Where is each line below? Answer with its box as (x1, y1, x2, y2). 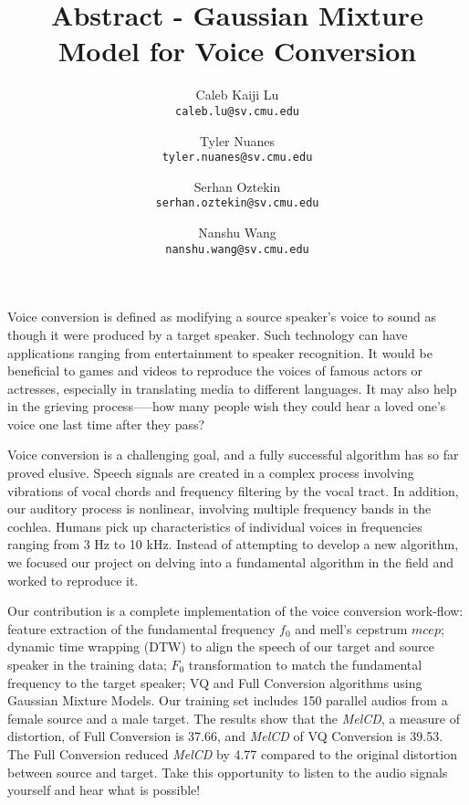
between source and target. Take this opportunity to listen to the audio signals (7, 762, 448, 781)
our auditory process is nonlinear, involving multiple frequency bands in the (7, 499, 432, 518)
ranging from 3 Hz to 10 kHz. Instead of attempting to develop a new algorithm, (7, 535, 459, 554)
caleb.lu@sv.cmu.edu (174, 104, 300, 118)
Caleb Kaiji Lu (195, 85, 279, 104)
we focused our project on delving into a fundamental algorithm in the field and (7, 553, 454, 572)
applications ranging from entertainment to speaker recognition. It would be (7, 343, 433, 362)
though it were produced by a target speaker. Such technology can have (7, 324, 408, 344)
